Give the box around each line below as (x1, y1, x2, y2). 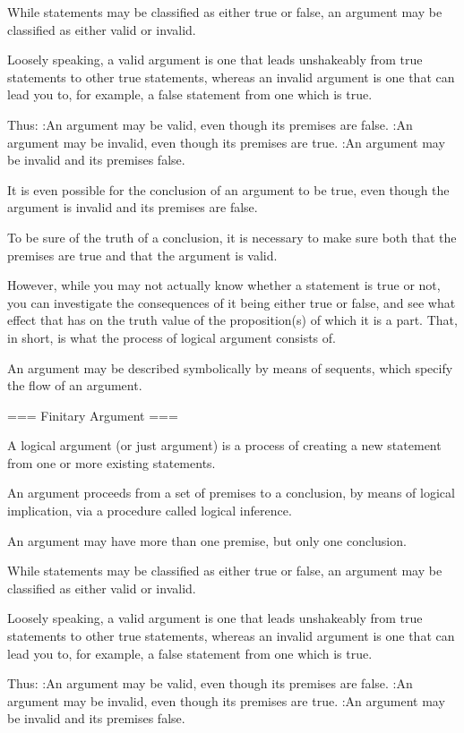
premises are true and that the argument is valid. (7, 245, 278, 264)
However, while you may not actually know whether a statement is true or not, (7, 276, 441, 294)
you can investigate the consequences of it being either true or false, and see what (7, 293, 456, 311)
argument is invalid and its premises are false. (7, 198, 258, 217)
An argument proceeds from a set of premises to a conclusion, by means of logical (7, 483, 455, 502)
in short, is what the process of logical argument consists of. (7, 328, 336, 346)
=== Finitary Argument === (7, 405, 178, 424)
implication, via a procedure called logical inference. (7, 501, 292, 520)
